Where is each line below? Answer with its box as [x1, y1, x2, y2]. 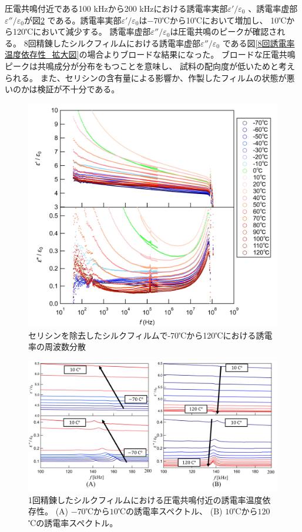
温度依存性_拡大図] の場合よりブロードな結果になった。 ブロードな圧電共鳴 [5, 48, 296, 61]
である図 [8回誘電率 [222, 36, 295, 49]
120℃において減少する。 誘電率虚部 [12, 25, 151, 38]
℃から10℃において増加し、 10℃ [162, 14, 287, 26]
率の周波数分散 [28, 340, 86, 353]
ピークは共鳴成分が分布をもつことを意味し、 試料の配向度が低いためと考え [5, 59, 296, 72]
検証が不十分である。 [37, 83, 120, 95]
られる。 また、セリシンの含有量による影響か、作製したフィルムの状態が [5, 71, 287, 83]
